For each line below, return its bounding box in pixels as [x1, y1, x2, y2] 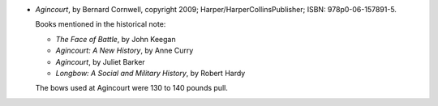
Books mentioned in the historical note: [35, 19, 166, 29]
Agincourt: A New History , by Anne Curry [55, 45, 194, 56]
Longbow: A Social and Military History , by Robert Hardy [55, 68, 246, 78]
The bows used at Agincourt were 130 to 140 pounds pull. [35, 83, 229, 93]
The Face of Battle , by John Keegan [55, 34, 176, 44]
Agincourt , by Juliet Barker [55, 57, 145, 66]
